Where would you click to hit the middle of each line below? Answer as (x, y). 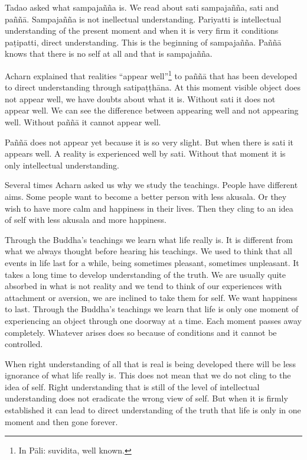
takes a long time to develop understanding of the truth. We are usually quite (145, 274)
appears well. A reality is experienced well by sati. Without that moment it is (145, 153)
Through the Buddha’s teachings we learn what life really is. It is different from (149, 239)
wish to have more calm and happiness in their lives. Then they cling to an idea (149, 208)
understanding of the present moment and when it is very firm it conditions (142, 30)
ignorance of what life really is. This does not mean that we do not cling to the (148, 375)
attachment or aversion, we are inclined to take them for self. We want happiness (151, 297)
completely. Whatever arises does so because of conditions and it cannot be (141, 332)
